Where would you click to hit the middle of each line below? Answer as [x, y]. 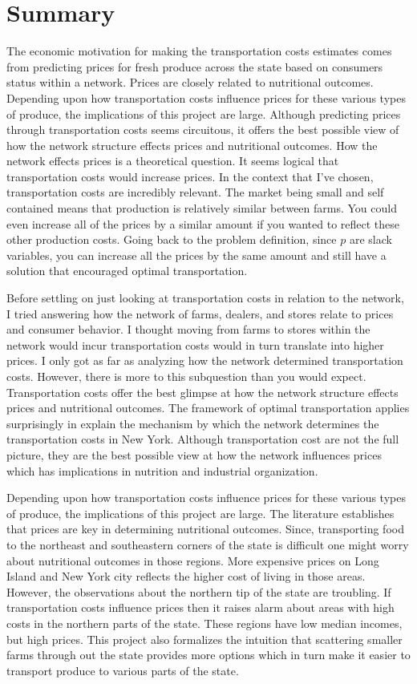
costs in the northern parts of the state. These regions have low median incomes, [204, 623]
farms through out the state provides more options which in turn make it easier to [208, 655]
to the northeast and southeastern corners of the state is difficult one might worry [208, 544]
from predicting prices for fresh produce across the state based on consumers [195, 66]
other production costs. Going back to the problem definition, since [172, 239]
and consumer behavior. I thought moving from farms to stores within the [188, 329]
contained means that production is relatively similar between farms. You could [202, 208]
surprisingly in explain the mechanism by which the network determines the [193, 423]
